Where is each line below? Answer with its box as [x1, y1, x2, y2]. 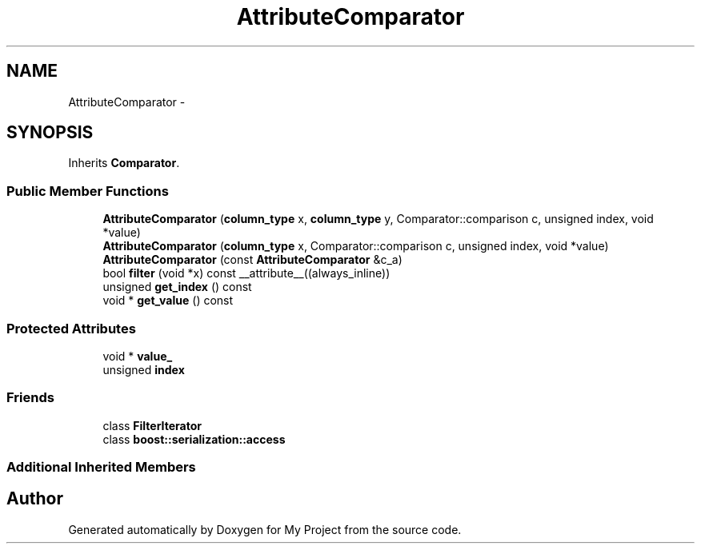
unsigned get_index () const [102, 280, 252, 294]
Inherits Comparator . [68, 156, 180, 170]
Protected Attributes [6, 320, 136, 337]
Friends [6, 389, 54, 406]
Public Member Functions [6, 182, 169, 199]
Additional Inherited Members [6, 459, 196, 476]
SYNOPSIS [6, 122, 94, 143]
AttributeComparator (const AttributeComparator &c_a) [102, 253, 403, 267]
